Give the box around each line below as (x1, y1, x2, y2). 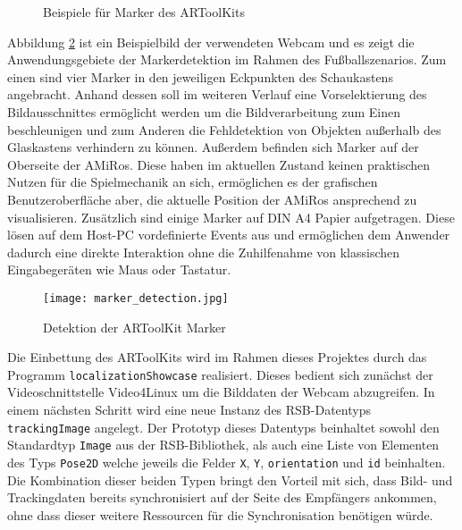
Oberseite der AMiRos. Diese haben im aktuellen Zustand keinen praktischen (7, 155, 431, 173)
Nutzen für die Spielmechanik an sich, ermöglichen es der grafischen (7, 172, 378, 191)
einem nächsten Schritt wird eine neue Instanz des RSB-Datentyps (7, 400, 371, 418)
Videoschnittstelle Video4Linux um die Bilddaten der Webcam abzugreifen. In (7, 383, 435, 401)
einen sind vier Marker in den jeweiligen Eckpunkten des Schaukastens (7, 67, 393, 86)
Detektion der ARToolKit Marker (43, 317, 226, 336)
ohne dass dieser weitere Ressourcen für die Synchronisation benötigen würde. (7, 505, 433, 524)
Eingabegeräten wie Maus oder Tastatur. (7, 260, 231, 279)
